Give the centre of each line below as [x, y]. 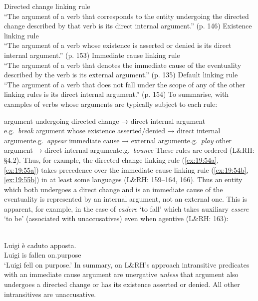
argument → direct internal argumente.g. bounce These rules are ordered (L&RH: [129, 150]
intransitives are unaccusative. [50, 294]
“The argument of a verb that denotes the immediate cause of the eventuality [123, 65]
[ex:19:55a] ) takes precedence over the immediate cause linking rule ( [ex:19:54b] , [126, 169]
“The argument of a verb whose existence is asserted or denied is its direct [118, 45]
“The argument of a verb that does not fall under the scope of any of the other [125, 84]
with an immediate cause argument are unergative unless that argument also [121, 274]
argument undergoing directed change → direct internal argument [105, 121]
